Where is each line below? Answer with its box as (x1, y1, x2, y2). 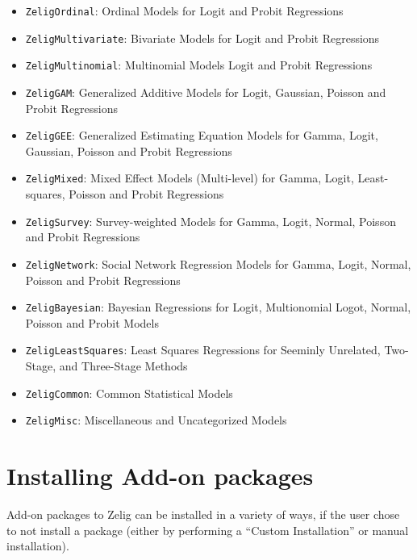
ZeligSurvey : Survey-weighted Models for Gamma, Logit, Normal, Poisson (25, 212, 396, 229)
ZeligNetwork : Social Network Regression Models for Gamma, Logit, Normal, (25, 255, 411, 272)
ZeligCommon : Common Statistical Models (25, 384, 233, 401)
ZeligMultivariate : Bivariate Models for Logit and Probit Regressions (25, 29, 380, 46)
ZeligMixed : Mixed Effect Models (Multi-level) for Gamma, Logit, (25, 169, 354, 186)
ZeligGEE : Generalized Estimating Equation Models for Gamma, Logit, (25, 127, 378, 144)
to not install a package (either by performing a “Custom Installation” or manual (6, 521, 409, 538)
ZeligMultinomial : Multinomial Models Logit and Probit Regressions (25, 56, 373, 73)
